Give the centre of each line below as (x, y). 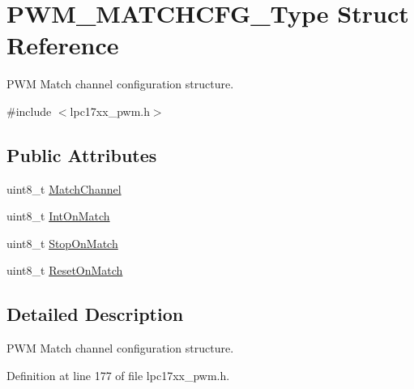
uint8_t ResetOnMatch (65, 270)
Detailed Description (95, 314)
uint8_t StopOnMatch (62, 243)
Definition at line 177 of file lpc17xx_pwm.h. (118, 375)
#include (29, 111)
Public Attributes (82, 154)
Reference (63, 45)
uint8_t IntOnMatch (58, 216)
